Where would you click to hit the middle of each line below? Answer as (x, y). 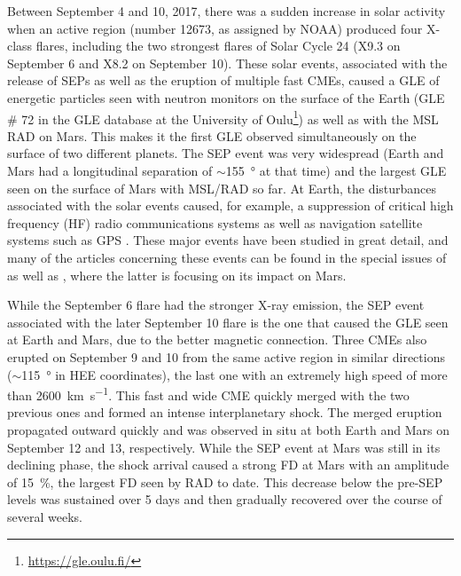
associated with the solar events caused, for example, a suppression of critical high (230, 205)
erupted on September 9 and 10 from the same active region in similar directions (226, 356)
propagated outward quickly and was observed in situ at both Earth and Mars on (228, 429)
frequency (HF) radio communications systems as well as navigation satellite (215, 222)
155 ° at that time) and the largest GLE (336, 170)
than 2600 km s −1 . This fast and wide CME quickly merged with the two (208, 394)
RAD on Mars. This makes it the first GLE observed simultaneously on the (212, 135)
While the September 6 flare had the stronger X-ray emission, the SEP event (216, 305)
